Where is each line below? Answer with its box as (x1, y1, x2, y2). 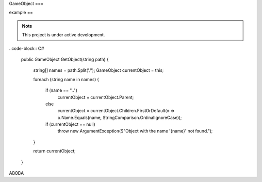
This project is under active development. (22, 32, 105, 38)
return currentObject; (33, 148, 76, 154)
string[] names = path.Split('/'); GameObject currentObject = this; (33, 67, 164, 73)
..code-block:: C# (9, 45, 44, 51)
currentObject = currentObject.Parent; (57, 94, 134, 100)
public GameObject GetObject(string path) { (21, 56, 109, 62)
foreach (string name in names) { (33, 76, 99, 82)
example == (9, 10, 33, 16)
